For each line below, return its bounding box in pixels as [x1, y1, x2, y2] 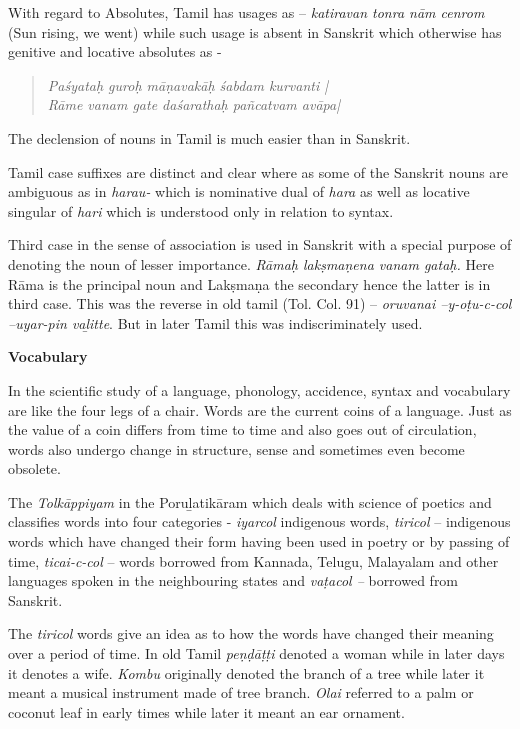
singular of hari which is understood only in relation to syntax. [8, 200, 394, 221]
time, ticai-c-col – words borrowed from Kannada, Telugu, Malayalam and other [8, 550, 499, 571]
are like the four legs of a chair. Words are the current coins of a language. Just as [8, 399, 512, 420]
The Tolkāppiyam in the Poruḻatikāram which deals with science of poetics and [8, 491, 492, 512]
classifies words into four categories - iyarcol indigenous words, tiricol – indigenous [8, 511, 511, 532]
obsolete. [8, 458, 61, 479]
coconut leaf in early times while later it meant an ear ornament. [8, 701, 405, 722]
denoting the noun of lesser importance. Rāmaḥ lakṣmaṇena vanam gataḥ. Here [8, 253, 494, 274]
